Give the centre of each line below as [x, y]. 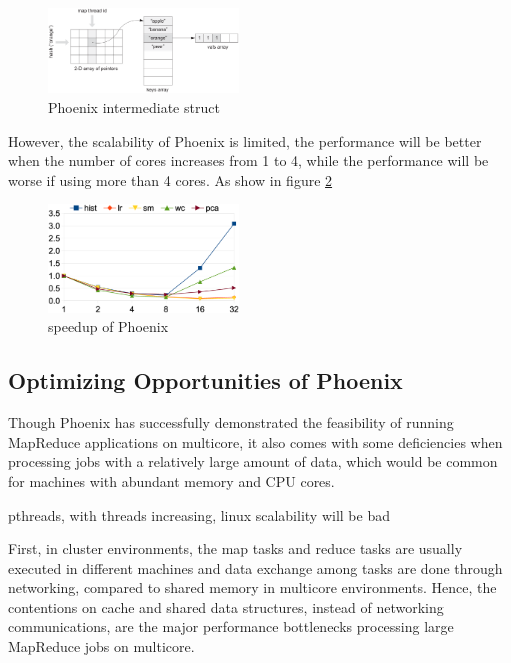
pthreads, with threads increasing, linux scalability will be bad [199, 514]
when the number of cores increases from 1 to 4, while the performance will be [248, 160]
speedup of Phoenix [108, 326]
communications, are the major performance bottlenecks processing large [231, 626]
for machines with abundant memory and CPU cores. [171, 480]
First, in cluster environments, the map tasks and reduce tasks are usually [235, 548]
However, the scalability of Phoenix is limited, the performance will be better [245, 140]
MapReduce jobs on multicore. [101, 646]
